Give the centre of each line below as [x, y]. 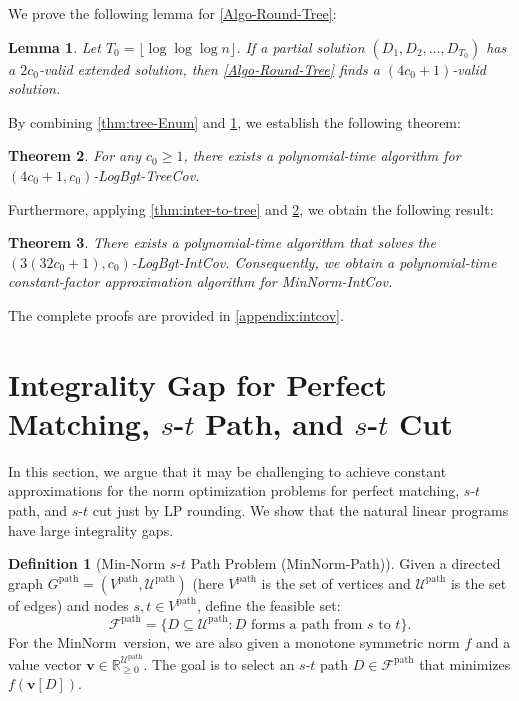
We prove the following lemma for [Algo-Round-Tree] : [172, 13]
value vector [45, 663]
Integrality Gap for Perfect [197, 383]
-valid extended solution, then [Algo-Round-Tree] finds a [209, 68]
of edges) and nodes [68, 604]
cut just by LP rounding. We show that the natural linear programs [300, 510]
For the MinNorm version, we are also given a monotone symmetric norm [234, 641]
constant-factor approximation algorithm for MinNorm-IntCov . [200, 281]
